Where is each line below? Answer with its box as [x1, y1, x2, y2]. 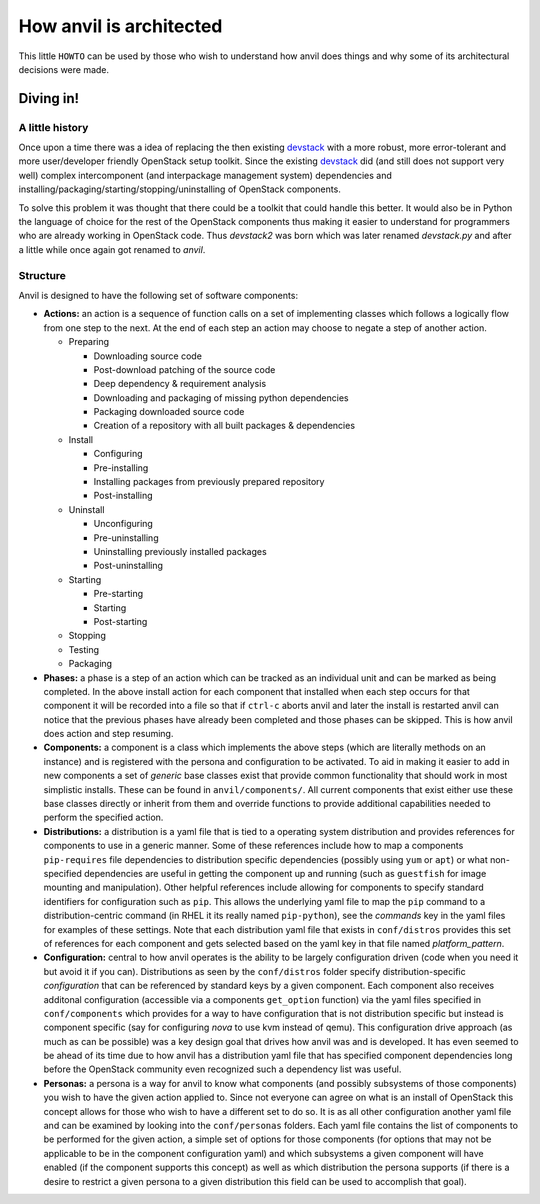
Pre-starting [93, 588, 144, 600]
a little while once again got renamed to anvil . [18, 243, 206, 255]
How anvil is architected [18, 15, 223, 37]
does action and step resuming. [43, 728, 174, 740]
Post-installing [93, 490, 153, 502]
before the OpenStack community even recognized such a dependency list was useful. [43, 1063, 402, 1075]
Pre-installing [93, 461, 149, 474]
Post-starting [93, 615, 148, 627]
